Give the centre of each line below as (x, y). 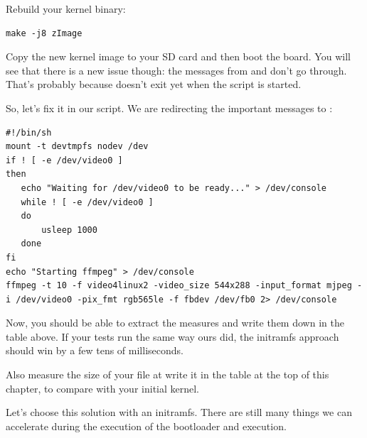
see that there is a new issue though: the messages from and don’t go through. (176, 70)
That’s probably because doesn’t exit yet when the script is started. (154, 84)
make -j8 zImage (44, 33)
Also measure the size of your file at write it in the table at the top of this (167, 374)
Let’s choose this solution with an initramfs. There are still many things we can (179, 412)
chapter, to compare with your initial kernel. (103, 388)
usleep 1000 (69, 230)
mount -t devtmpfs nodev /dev (77, 147)
